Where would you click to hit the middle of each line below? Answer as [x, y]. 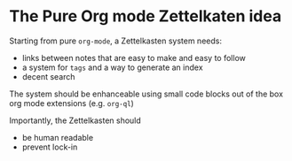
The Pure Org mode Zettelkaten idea [146, 16]
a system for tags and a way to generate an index [112, 67]
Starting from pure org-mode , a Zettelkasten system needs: [115, 41]
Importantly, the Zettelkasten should [75, 120]
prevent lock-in [50, 147]
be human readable [58, 137]
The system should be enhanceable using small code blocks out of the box [146, 94]
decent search [48, 76]
